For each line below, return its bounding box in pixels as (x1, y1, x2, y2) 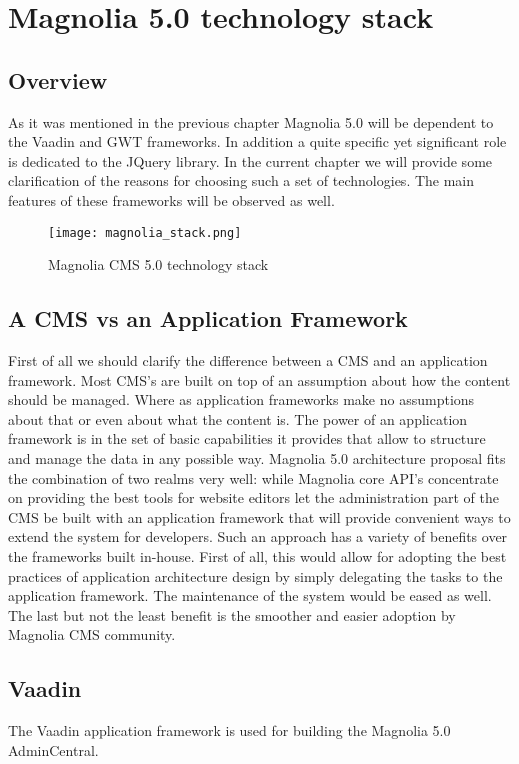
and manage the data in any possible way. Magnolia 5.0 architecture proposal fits (8, 447, 506, 468)
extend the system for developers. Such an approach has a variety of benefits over (8, 526, 508, 547)
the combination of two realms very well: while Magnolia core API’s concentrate (8, 467, 499, 488)
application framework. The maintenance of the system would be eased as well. (8, 585, 492, 606)
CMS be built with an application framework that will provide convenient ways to (8, 506, 511, 527)
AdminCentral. (8, 739, 99, 760)
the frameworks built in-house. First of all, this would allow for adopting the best (8, 545, 507, 566)
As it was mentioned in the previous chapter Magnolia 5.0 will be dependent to (8, 111, 494, 132)
